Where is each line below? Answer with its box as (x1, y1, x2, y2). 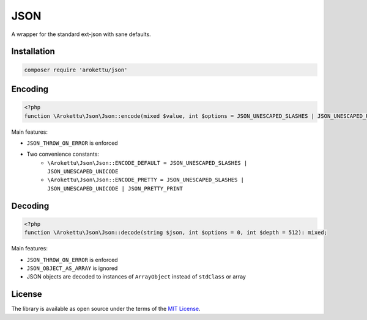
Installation (11, 46, 55, 57)
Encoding (11, 84, 49, 94)
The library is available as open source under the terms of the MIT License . (11, 305, 201, 313)
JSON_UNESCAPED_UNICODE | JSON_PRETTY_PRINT (47, 185, 183, 192)
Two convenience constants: (26, 150, 99, 158)
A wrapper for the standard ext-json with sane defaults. (11, 31, 151, 38)
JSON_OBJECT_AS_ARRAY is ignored (26, 264, 118, 272)
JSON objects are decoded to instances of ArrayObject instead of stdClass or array (26, 273, 246, 280)
